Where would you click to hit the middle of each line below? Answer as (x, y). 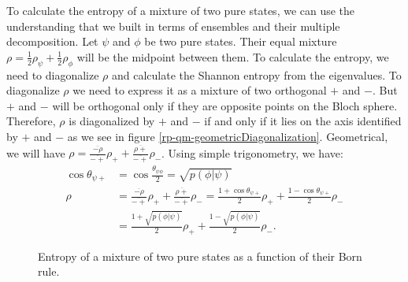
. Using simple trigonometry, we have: (252, 152)
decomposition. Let (52, 41)
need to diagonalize (53, 74)
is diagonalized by (112, 121)
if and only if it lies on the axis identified (303, 121)
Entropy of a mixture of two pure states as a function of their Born (200, 256)
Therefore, (31, 121)
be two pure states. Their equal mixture (241, 41)
